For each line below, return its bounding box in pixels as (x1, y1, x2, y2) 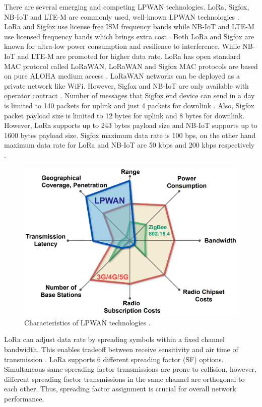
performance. (4, 393, 44, 403)
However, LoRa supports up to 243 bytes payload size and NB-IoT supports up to (4, 120, 257, 130)
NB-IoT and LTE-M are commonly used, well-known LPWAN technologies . (4, 11, 239, 22)
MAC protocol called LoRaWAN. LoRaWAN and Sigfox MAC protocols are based (4, 60, 258, 71)
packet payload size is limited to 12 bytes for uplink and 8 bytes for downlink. (4, 110, 245, 120)
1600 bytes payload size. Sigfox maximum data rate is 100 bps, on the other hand (4, 129, 256, 140)
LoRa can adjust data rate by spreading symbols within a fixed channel (4, 334, 225, 345)
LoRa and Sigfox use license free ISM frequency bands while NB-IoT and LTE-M (4, 21, 254, 32)
